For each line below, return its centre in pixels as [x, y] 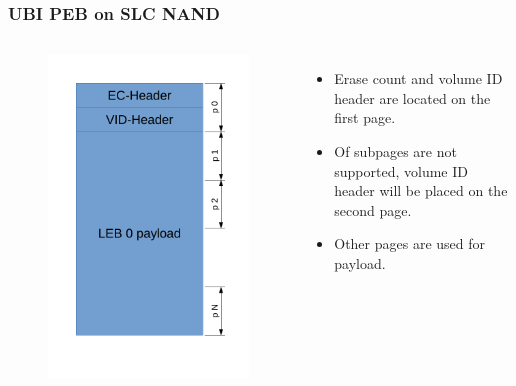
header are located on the [412, 97]
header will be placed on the [421, 190]
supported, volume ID [401, 170]
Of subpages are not [395, 151]
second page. [373, 209]
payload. [360, 262]
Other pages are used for [410, 243]
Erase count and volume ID [418, 78]
